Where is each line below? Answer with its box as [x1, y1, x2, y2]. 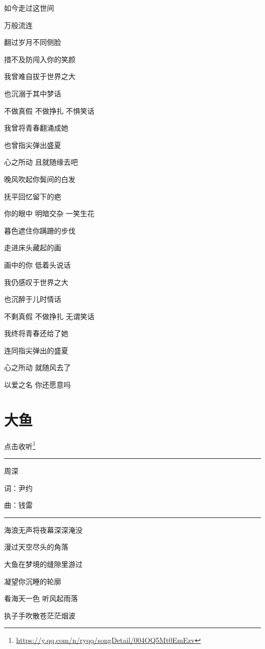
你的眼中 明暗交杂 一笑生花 [4, 208, 95, 219]
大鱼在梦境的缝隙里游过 [4, 559, 83, 569]
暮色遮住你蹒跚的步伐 [4, 225, 75, 236]
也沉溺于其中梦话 [4, 88, 61, 98]
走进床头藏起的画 [4, 242, 61, 253]
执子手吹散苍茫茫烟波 [4, 610, 75, 620]
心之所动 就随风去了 [4, 362, 71, 373]
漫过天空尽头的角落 [4, 541, 68, 552]
